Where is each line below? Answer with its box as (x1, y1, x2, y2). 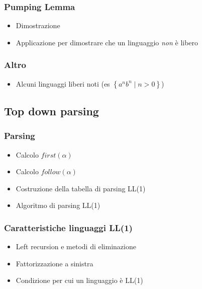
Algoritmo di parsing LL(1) (16, 200, 100, 210)
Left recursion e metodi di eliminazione (16, 241, 136, 252)
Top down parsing (4, 103, 99, 119)
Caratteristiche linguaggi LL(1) (4, 221, 133, 234)
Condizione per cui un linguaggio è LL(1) (16, 275, 143, 285)
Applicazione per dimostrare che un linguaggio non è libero (16, 37, 198, 47)
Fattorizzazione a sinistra (16, 258, 93, 268)
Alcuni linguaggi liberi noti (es (16, 78, 110, 89)
